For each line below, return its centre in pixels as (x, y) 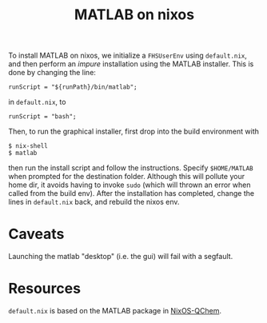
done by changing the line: (52, 73)
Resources (45, 289)
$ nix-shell (28, 146)
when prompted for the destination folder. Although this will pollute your (127, 177)
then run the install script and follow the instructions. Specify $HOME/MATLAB (131, 168)
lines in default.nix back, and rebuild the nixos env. (94, 202)
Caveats (36, 234)
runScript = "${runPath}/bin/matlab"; (73, 87)
